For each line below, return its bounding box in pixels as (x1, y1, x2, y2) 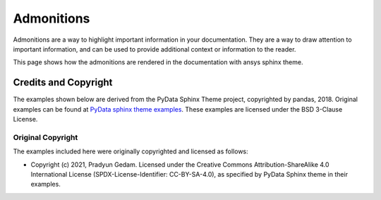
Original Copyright (13, 132, 78, 142)
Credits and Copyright (13, 76, 113, 88)
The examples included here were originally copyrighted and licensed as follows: (13, 147, 248, 155)
